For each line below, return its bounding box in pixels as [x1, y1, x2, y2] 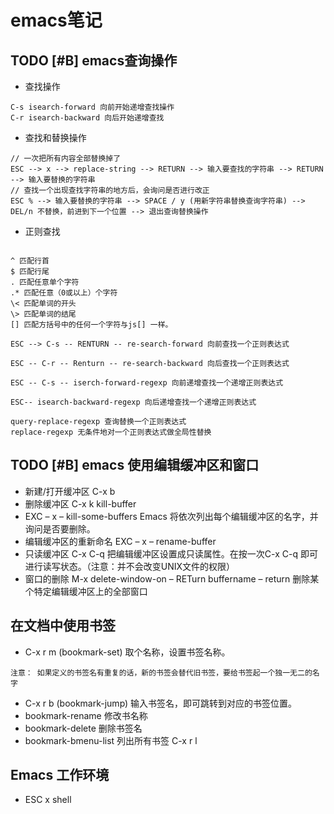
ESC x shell [24, 794, 72, 806]
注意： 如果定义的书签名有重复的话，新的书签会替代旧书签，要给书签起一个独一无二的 [10, 667, 313, 678]
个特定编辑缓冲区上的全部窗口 [24, 585, 148, 597]
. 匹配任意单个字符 [10, 277, 80, 287]
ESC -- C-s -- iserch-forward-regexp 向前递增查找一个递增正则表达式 [10, 378, 284, 388]
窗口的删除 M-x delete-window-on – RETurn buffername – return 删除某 [24, 572, 320, 585]
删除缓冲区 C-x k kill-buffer [24, 497, 137, 510]
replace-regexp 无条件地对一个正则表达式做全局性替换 [10, 427, 212, 437]
